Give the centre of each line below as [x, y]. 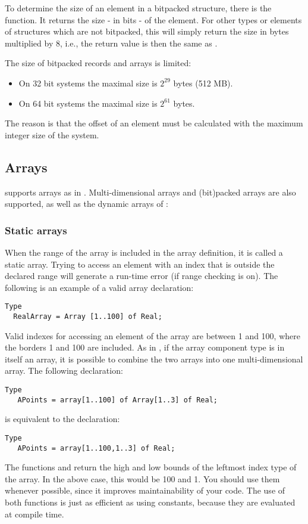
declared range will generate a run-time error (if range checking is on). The [142, 276]
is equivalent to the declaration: [62, 419]
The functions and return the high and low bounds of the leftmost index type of [151, 467]
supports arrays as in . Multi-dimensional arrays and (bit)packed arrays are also [150, 192]
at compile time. [34, 514]
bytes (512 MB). [203, 83]
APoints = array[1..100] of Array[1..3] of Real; [117, 400]
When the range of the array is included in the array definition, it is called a [144, 252]
